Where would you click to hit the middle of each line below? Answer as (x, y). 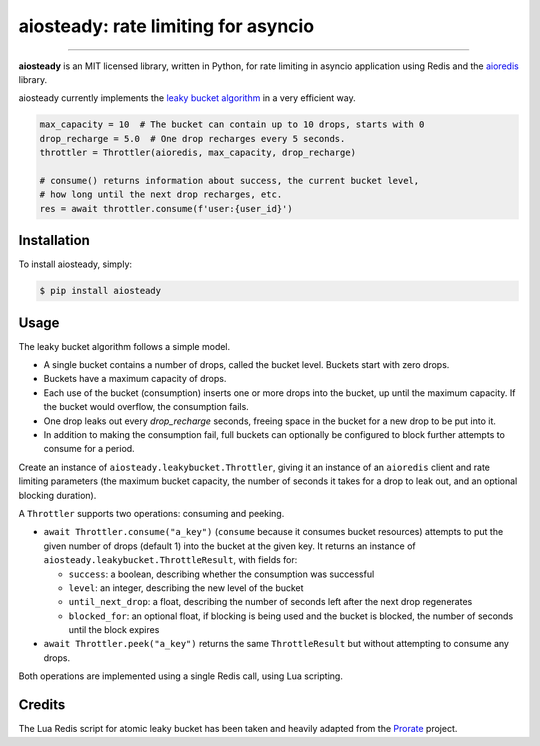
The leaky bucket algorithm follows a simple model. (124, 346)
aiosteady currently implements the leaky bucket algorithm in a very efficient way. (187, 98)
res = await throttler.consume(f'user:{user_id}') (166, 208)
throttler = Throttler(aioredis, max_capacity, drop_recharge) (198, 153)
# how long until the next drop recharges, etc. (161, 194)
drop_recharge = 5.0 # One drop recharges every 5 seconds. (192, 138)
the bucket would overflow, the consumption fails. (146, 407)
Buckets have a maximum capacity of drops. (135, 379)
